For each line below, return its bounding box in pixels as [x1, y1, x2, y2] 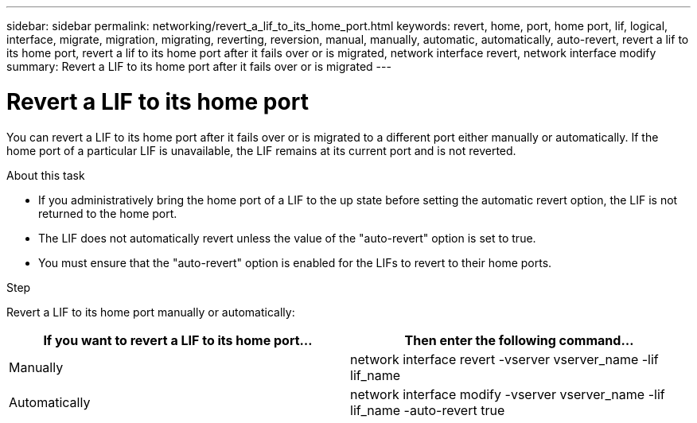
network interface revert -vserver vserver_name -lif [350, 351, 659, 367]
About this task [6, 168, 85, 182]
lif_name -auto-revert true [350, 402, 505, 418]
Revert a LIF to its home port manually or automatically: [6, 305, 295, 319]
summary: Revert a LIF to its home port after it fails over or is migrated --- [6, 60, 391, 73]
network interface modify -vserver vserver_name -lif [350, 386, 665, 402]
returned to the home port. [38, 206, 177, 220]
